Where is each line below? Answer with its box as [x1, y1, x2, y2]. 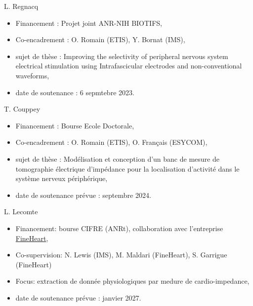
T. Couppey [4, 104, 41, 114]
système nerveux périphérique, [15, 173, 108, 184]
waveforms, [15, 70, 49, 80]
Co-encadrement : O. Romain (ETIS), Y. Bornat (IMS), [15, 34, 185, 45]
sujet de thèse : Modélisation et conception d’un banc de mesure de [15, 153, 219, 164]
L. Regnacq [4, 1, 39, 11]
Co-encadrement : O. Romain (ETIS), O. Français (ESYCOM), [15, 137, 208, 147]
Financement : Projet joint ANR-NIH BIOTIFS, [15, 17, 162, 28]
